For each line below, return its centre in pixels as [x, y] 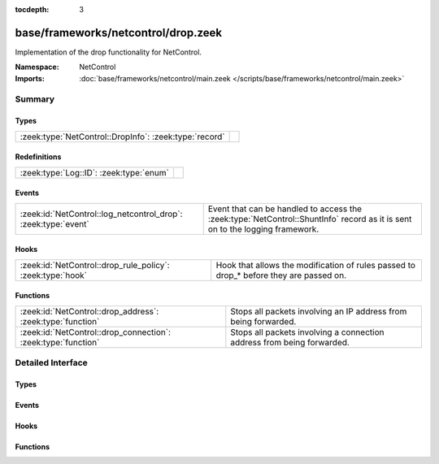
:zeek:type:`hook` [54, 275]
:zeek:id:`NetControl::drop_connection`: [95, 332]
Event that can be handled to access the [285, 209]
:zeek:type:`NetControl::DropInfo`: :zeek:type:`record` [122, 137]
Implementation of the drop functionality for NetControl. [109, 52]
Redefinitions [38, 157]
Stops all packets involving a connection [307, 332]
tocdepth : [32, 9]
